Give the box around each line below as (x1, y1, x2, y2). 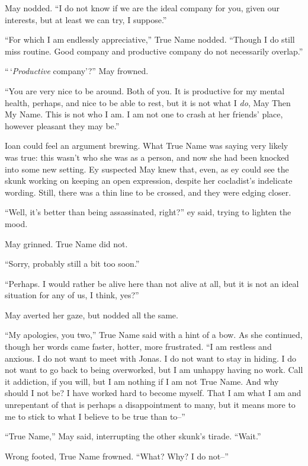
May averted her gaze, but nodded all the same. (5, 308, 178, 321)
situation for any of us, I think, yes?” (5, 289, 139, 301)
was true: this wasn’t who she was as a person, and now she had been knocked (5, 151, 290, 163)
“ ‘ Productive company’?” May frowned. (5, 65, 149, 77)
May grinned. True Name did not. (5, 237, 128, 250)
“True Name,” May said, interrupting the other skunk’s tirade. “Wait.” (5, 430, 261, 442)
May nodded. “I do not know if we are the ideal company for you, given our (5, 2, 280, 14)
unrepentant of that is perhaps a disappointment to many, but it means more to (5, 398, 296, 411)
